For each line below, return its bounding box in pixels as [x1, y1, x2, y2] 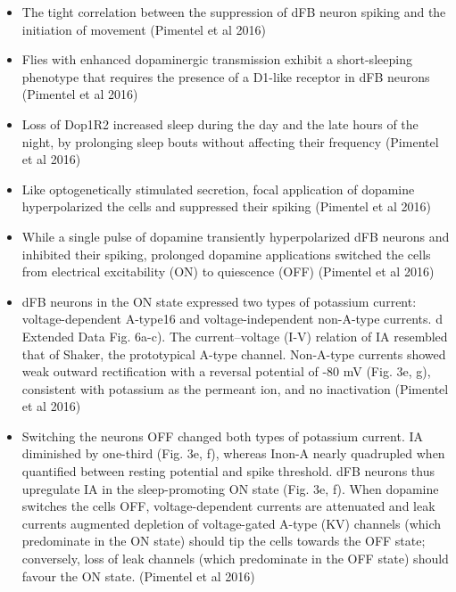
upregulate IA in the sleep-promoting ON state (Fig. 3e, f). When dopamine [21, 479, 439, 497]
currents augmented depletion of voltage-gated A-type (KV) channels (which [21, 514, 442, 532]
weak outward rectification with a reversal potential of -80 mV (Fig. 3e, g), [21, 362, 431, 381]
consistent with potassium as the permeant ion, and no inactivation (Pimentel [21, 379, 449, 398]
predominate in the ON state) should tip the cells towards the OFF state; [21, 531, 426, 550]
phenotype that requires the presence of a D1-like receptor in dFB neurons [21, 67, 430, 86]
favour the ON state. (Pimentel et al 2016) [21, 566, 255, 585]
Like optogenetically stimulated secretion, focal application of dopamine [21, 179, 415, 198]
